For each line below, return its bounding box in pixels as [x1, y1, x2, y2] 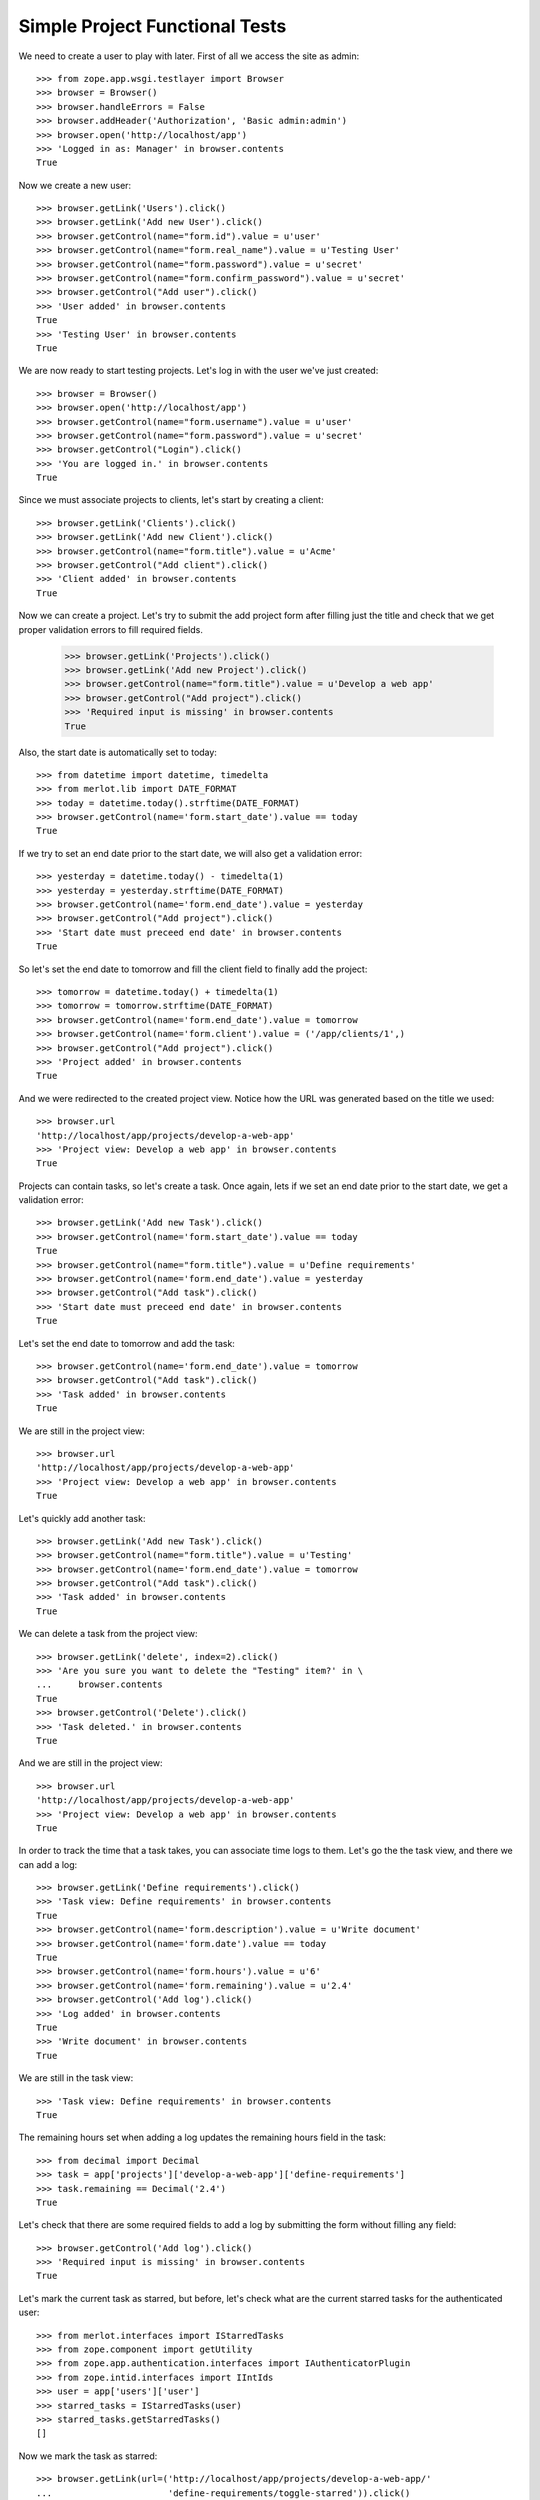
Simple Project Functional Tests [18, 15, 287, 37]
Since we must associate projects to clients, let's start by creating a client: [18, 494, 324, 506]
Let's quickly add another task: [18, 1512, 146, 1524]
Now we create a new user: [18, 179, 132, 191]
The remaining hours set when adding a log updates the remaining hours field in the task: [18, 2131, 387, 2144]
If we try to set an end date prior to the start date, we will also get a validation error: [18, 847, 363, 859]
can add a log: [18, 1858, 78, 1870]
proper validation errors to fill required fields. [18, 623, 204, 635]
